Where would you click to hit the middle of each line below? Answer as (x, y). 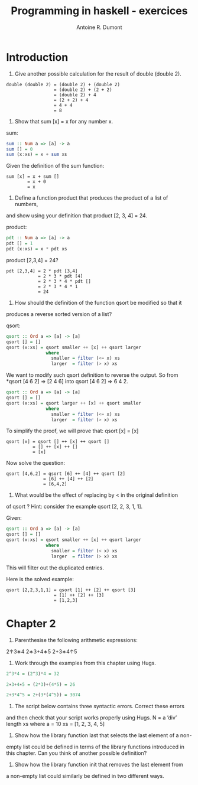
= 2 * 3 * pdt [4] (60, 276)
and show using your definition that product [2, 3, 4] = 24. (77, 216)
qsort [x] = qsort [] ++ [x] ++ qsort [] (58, 442)
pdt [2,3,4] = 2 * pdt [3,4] (42, 271)
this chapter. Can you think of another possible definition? (77, 753)
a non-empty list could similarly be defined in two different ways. (85, 776)
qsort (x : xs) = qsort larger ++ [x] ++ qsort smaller (74, 403)
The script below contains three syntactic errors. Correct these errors (100, 706)
